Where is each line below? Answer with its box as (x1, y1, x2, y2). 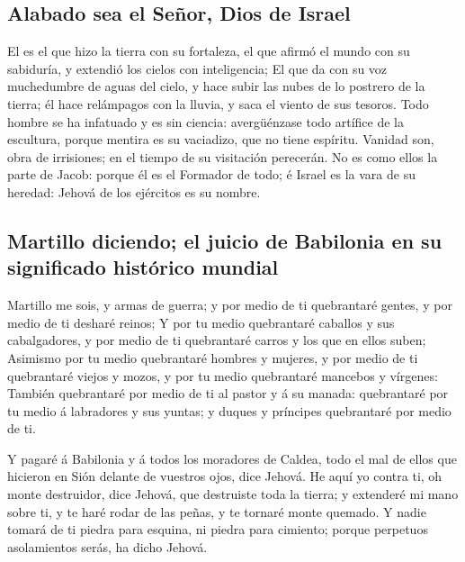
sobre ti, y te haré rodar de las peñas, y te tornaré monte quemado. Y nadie (7, 502, 426, 521)
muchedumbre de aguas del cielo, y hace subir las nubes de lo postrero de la (7, 77, 425, 95)
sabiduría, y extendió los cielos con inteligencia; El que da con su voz (7, 59, 388, 77)
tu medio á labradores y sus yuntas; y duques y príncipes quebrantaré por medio (7, 401, 452, 420)
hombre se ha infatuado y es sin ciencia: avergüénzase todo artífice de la (7, 112, 404, 131)
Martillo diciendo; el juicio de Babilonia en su (7, 226, 443, 254)
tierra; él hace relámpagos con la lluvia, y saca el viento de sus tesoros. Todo (7, 94, 429, 113)
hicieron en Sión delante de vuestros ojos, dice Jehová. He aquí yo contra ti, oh (7, 467, 443, 485)
